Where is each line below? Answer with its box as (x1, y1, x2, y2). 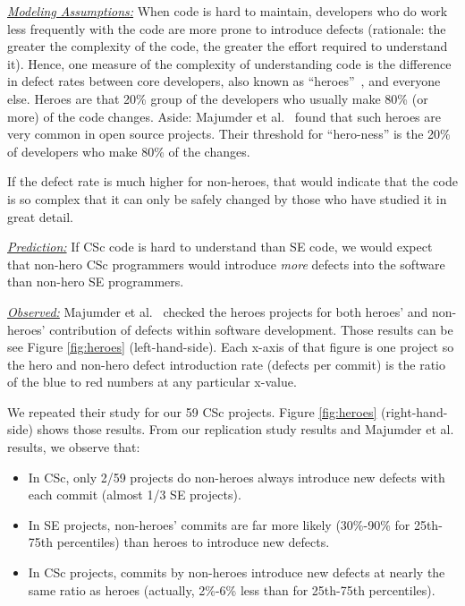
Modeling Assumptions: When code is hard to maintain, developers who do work (7, 2, 448, 20)
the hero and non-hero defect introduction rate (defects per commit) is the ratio (7, 354, 445, 373)
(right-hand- (381, 402, 448, 421)
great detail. (7, 207, 73, 226)
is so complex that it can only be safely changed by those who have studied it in (7, 189, 447, 208)
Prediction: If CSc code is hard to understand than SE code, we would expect (7, 237, 433, 256)
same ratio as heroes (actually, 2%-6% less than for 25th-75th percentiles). (28, 580, 435, 599)
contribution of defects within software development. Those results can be (49, 320, 453, 338)
